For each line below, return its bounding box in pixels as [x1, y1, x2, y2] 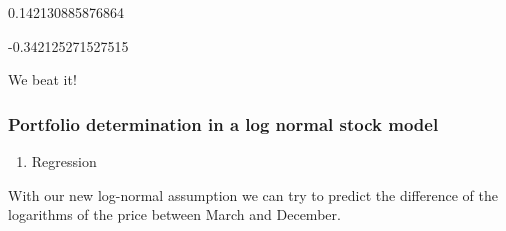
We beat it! [8, 69, 77, 90]
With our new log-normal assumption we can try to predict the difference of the [8, 184, 498, 205]
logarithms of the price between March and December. [8, 204, 341, 225]
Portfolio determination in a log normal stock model [8, 111, 439, 136]
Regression [31, 151, 97, 171]
